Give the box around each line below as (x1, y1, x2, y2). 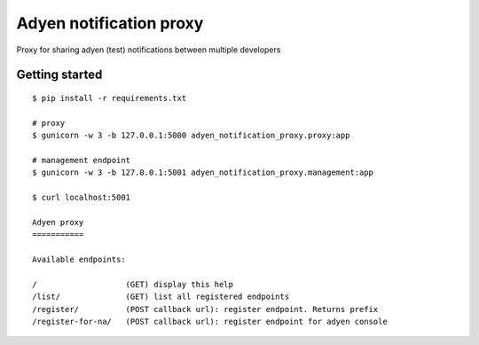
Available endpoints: (32, 255, 126, 265)
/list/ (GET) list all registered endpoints (32, 292, 290, 302)
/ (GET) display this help (32, 279, 234, 289)
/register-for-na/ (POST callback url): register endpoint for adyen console (32, 316, 388, 326)
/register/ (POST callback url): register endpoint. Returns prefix (32, 304, 379, 314)
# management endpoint (32, 155, 131, 165)
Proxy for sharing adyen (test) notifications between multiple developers (16, 44, 281, 55)
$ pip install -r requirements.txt (32, 93, 187, 103)
